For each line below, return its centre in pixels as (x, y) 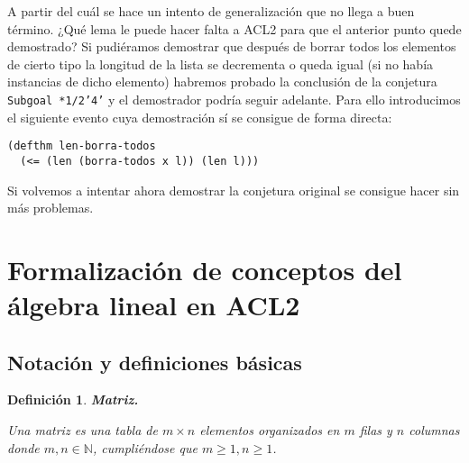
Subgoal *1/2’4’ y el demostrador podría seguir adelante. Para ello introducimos (234, 99)
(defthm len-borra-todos (82, 146)
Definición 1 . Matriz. (73, 399)
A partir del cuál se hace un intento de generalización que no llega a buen (211, 11)
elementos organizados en (270, 430)
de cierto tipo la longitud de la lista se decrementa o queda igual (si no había (221, 64)
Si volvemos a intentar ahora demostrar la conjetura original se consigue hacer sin (234, 190)
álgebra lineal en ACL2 (154, 305)
